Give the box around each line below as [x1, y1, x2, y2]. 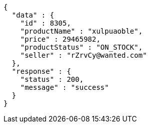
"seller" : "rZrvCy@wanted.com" [20, 51, 147, 59]
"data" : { [11, 11, 54, 19]
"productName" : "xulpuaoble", [20, 27, 143, 35]
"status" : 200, [20, 75, 84, 83]
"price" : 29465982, [20, 35, 100, 43]
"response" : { [11, 67, 71, 75]
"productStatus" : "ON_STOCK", [20, 43, 143, 51]
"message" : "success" [20, 83, 109, 91]
